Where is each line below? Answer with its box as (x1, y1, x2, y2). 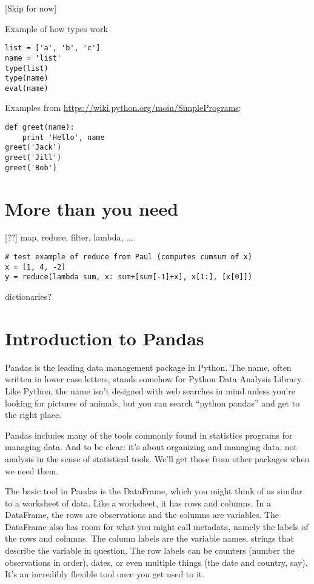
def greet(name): (5, 123, 75, 132)
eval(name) (5, 84, 48, 93)
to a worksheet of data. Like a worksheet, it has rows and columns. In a (5, 496, 271, 509)
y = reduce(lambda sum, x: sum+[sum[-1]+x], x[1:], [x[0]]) (5, 273, 253, 282)
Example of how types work (5, 22, 108, 35)
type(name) (5, 74, 48, 83)
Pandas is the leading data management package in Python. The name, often (5, 360, 292, 373)
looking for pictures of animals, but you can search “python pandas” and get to (5, 396, 300, 409)
